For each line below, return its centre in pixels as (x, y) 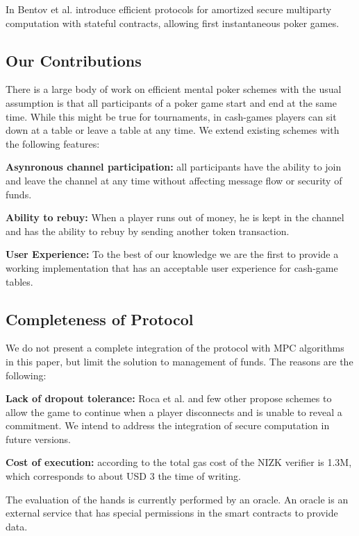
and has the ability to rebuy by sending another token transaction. (148, 231)
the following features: (53, 143)
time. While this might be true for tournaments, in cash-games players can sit (171, 116)
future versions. (38, 439)
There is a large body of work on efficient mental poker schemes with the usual (174, 89)
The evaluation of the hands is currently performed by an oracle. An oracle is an (177, 499)
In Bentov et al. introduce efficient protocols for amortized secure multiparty (169, 9)
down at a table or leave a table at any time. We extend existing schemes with (173, 130)
